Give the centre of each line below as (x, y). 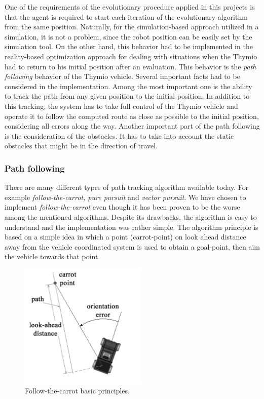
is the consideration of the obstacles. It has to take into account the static (119, 135)
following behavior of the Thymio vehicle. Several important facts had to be (122, 76)
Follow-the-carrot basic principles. (77, 391)
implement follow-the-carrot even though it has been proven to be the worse (122, 207)
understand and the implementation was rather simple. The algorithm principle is (131, 227)
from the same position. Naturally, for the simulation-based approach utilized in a (132, 27)
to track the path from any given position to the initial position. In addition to (127, 96)
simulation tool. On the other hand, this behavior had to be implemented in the (129, 46)
